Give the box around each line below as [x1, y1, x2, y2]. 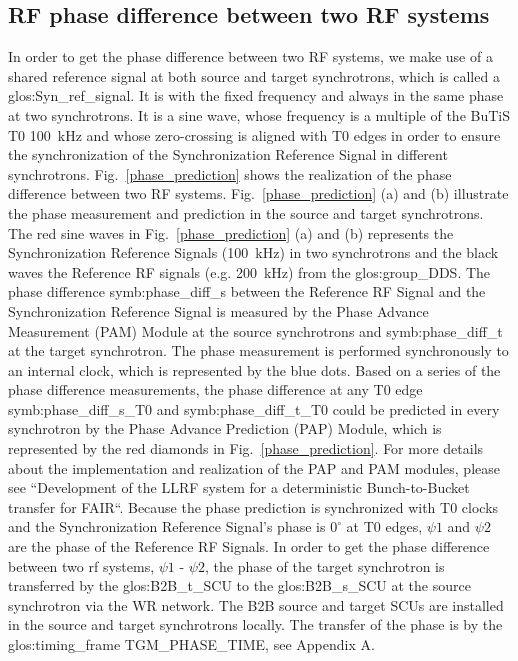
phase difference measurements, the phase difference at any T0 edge [8, 379, 423, 400]
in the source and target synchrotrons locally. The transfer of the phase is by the [8, 614, 503, 635]
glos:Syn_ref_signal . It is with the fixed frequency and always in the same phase [8, 85, 504, 106]
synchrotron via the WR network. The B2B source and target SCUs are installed [8, 594, 504, 615]
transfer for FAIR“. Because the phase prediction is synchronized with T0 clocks [8, 496, 499, 517]
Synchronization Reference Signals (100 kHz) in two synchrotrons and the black [8, 242, 499, 263]
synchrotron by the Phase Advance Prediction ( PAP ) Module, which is [8, 418, 442, 439]
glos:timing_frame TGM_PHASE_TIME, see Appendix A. [8, 634, 375, 655]
